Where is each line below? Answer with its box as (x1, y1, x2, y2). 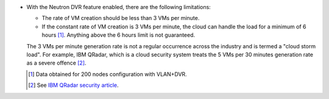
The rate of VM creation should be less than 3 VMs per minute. (41, 14, 200, 22)
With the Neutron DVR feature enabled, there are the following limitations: (26, 4, 211, 10)
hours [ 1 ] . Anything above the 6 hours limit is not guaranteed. (41, 31, 196, 39)
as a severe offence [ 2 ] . (26, 59, 87, 66)
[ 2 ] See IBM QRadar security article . (28, 81, 119, 89)
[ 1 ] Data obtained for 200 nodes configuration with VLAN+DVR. (28, 70, 187, 78)
